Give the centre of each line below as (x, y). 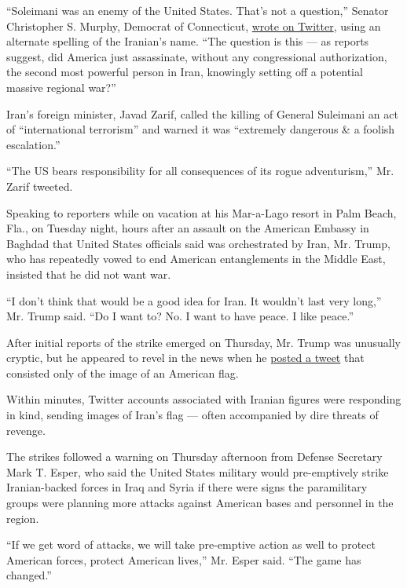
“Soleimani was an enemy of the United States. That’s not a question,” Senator (198, 10)
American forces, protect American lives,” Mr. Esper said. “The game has (184, 559)
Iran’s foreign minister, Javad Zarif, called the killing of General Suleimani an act (202, 113)
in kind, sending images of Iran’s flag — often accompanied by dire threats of (192, 415)
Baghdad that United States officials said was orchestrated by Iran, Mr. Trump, (198, 243)
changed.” (29, 575)
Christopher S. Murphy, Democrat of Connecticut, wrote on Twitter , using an (194, 26)
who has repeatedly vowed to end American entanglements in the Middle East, (196, 259)
